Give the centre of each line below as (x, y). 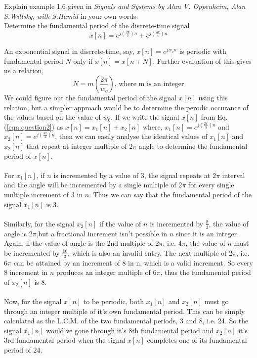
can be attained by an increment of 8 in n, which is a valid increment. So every (133, 262)
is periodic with (203, 51)
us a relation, (24, 70)
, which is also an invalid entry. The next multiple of (147, 252)
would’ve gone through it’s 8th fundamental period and (130, 330)
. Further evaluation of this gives (202, 61)
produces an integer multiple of (104, 272)
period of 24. (23, 349)
